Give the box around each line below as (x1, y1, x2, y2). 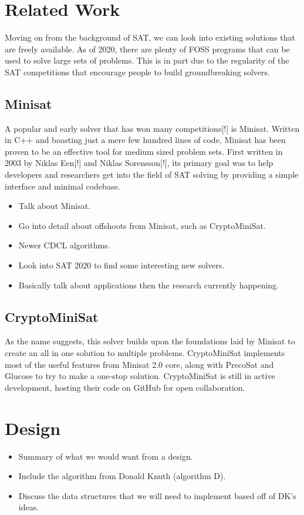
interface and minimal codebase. (5, 180, 120, 192)
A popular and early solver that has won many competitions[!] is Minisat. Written (5, 122, 300, 134)
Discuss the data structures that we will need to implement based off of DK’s (18, 489, 296, 501)
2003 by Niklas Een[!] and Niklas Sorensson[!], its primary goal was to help (5, 157, 273, 169)
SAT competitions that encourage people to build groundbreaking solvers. (5, 65, 270, 78)
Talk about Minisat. (18, 200, 91, 212)
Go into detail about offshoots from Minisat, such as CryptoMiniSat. (18, 219, 266, 231)
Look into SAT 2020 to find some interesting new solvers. (18, 259, 225, 271)
